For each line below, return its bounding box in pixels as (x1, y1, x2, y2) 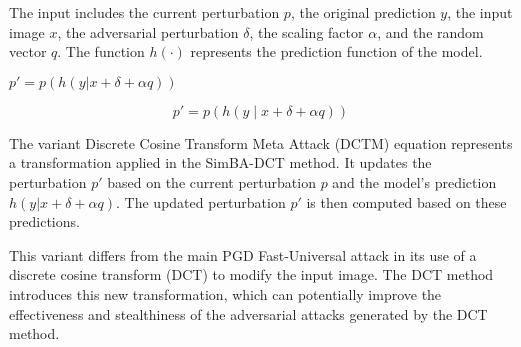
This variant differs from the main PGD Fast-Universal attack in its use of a (9, 244, 477, 265)
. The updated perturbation (116, 191, 286, 212)
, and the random (377, 21, 484, 42)
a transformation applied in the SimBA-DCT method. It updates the (9, 152, 432, 173)
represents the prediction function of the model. (190, 41, 483, 62)
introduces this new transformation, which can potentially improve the (9, 283, 442, 304)
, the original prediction (290, 2, 436, 22)
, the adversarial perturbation (57, 21, 239, 42)
